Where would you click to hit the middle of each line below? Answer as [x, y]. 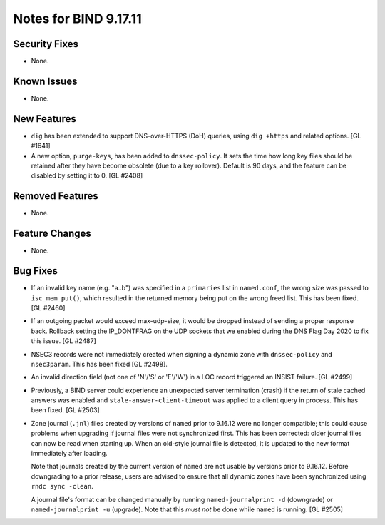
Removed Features [56, 196]
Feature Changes [52, 234]
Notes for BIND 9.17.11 [77, 19]
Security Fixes [46, 44]
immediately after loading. [69, 454]
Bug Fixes [36, 271]
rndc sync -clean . [62, 486]
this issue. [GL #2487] [63, 341]
